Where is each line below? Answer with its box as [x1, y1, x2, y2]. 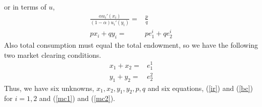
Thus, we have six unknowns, [4, 82, 94, 93]
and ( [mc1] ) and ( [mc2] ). [39, 93, 115, 103]
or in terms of [4, 2, 46, 12]
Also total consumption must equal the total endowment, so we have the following [4, 40, 258, 50]
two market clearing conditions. [4, 49, 101, 60]
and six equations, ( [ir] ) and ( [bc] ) [147, 82, 253, 93]
